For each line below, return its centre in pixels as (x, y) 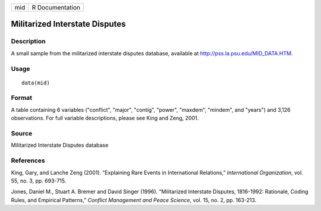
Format (22, 98)
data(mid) (36, 83)
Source (22, 134)
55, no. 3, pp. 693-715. (39, 181)
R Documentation (56, 7)
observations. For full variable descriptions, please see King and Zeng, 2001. (105, 118)
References (28, 160)
